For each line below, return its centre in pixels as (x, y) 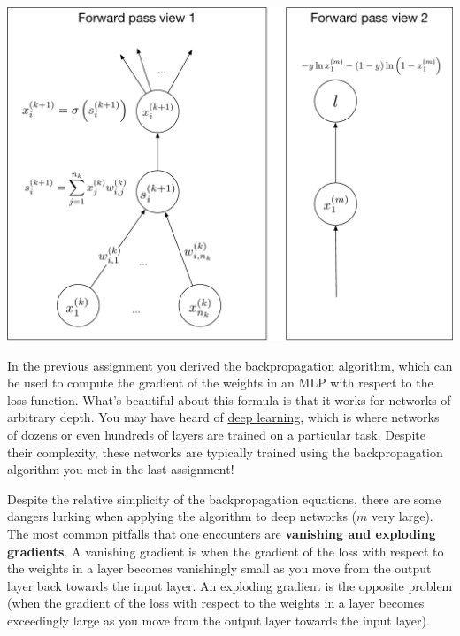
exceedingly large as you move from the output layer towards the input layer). (218, 620)
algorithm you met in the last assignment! (121, 469)
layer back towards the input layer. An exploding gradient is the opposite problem (230, 585)
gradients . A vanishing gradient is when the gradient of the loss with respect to (226, 551)
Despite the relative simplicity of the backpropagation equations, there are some (224, 498)
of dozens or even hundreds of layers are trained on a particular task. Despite (216, 434)
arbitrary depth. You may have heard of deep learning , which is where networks (223, 417)
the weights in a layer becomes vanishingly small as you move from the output (219, 568)
